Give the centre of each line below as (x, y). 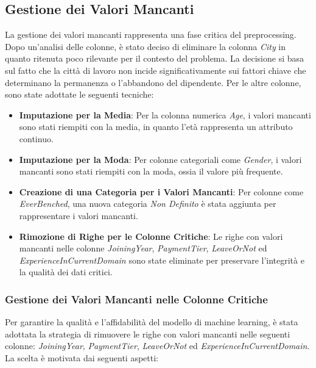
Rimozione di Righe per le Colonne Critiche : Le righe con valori (151, 236)
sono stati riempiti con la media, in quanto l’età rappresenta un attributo (156, 127)
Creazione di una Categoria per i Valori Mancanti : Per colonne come (161, 191)
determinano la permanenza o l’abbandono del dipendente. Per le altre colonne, (153, 82)
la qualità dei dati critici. (66, 272)
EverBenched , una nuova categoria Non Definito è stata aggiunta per (148, 204)
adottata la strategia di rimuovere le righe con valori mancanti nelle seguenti (148, 334)
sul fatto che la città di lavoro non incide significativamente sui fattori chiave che (156, 70)
